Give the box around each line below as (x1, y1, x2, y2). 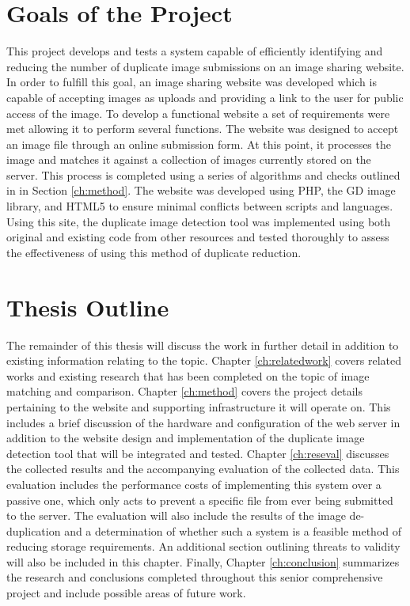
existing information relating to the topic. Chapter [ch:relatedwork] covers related (6, 352, 402, 369)
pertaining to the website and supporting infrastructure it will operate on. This (6, 398, 391, 415)
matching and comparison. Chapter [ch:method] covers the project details (6, 383, 363, 400)
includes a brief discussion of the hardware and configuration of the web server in (6, 414, 401, 430)
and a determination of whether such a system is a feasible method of (64, 522, 402, 539)
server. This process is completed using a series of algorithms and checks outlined (6, 166, 401, 183)
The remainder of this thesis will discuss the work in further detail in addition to (6, 336, 399, 353)
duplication (6, 522, 61, 539)
